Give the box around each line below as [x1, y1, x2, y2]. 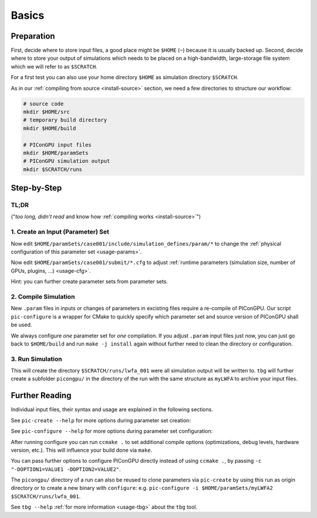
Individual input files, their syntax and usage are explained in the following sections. [11, 406, 214, 413]
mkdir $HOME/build [23, 125, 76, 131]
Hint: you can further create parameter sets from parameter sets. [11, 278, 168, 285]
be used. [11, 321, 32, 329]
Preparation [11, 31, 55, 41]
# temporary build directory [23, 117, 107, 123]
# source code [23, 100, 64, 107]
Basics [11, 9, 45, 22]
